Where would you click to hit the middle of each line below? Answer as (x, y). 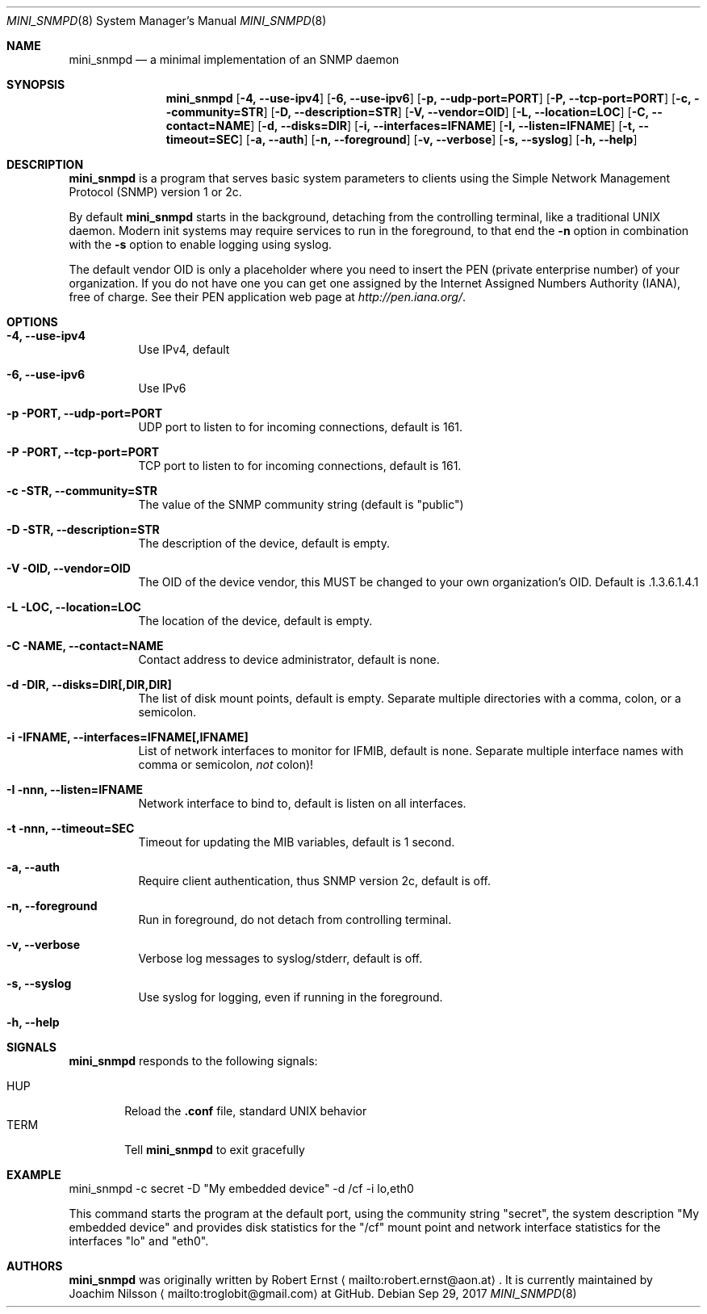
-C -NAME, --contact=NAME (85, 646)
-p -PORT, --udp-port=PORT (85, 413)
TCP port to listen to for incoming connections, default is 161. (300, 466)
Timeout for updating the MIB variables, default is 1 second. (297, 842)
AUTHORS (35, 1266)
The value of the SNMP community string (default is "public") (301, 504)
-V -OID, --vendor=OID (69, 568)
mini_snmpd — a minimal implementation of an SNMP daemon (234, 59)
